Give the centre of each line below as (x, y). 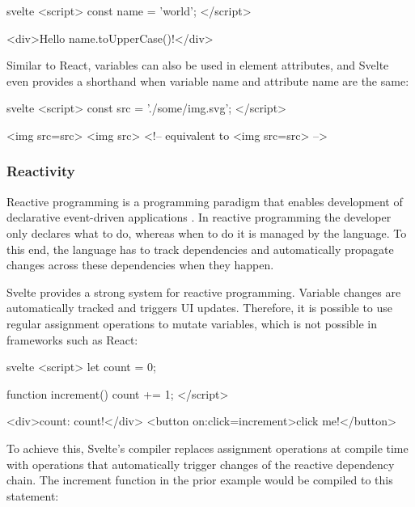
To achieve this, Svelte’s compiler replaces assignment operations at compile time (207, 448)
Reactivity (41, 171)
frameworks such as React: (72, 339)
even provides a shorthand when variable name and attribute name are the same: (208, 80)
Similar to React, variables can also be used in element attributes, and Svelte (198, 65)
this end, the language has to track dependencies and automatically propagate (200, 249)
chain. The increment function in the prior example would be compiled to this (200, 480)
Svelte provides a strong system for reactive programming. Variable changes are (204, 292)
